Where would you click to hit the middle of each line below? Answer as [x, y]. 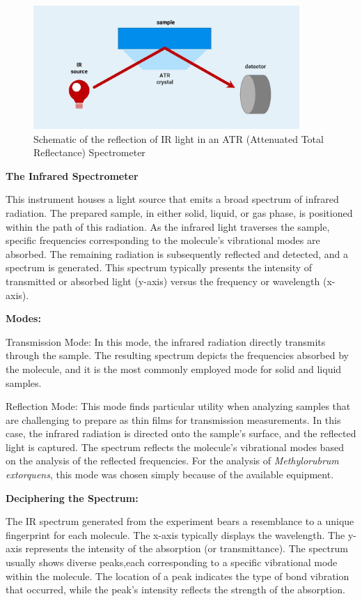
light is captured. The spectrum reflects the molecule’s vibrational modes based [175, 447]
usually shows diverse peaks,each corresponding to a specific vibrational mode [172, 562]
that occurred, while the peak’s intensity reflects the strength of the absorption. [175, 589]
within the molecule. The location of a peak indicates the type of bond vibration [178, 576]
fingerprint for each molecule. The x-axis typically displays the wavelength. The [175, 534]
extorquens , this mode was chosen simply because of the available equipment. [170, 474]
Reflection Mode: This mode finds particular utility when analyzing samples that [178, 406]
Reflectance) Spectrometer [89, 152]
